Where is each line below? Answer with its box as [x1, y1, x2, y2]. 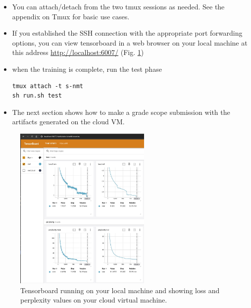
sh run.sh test [12, 92, 62, 100]
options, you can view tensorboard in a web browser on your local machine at [12, 37, 248, 48]
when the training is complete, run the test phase [12, 63, 162, 74]
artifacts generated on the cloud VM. [12, 116, 125, 127]
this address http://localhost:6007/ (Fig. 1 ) [12, 47, 144, 57]
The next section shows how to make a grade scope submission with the [12, 106, 230, 117]
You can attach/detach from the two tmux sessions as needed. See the [12, 1, 225, 11]
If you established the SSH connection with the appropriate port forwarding [12, 28, 243, 38]
